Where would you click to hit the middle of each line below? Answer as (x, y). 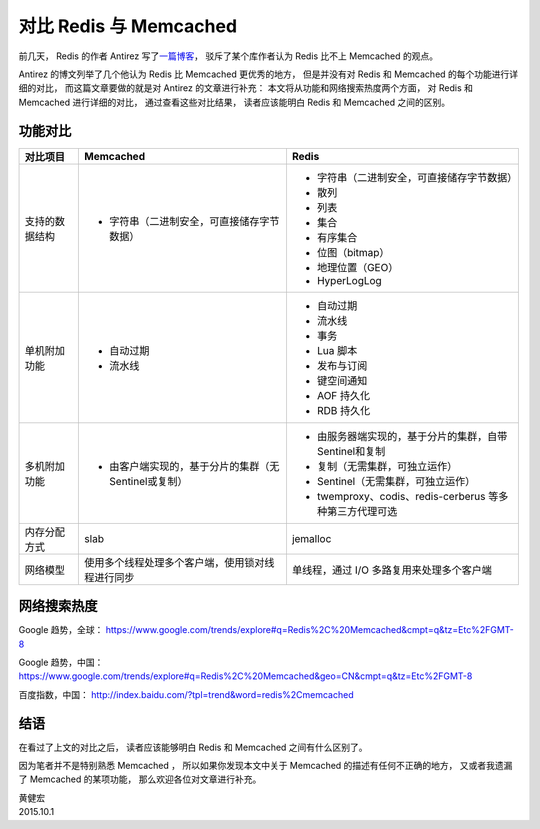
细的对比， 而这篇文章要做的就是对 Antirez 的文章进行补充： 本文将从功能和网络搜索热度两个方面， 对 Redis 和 (246, 88)
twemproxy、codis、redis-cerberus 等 (407, 496)
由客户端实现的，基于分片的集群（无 (194, 466)
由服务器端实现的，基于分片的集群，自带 (412, 436)
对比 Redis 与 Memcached (128, 26)
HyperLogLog (349, 280)
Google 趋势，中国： (61, 662)
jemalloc (311, 538)
